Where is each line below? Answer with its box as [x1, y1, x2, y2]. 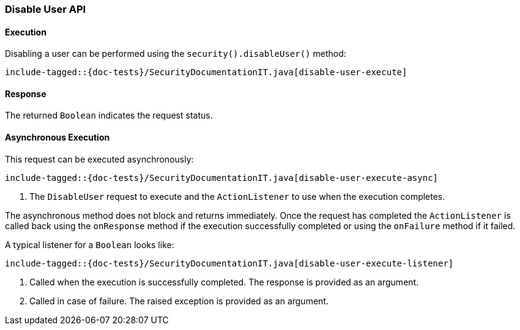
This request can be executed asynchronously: [5, 153, 194, 164]
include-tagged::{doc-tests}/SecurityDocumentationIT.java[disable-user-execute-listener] [5, 258, 454, 268]
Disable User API [5, 3, 86, 15]
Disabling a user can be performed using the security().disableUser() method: [5, 48, 346, 59]
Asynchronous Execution [5, 132, 110, 143]
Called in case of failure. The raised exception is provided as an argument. [29, 295, 329, 306]
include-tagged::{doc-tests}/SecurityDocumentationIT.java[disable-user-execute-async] [5, 172, 439, 183]
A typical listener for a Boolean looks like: [5, 239, 174, 250]
